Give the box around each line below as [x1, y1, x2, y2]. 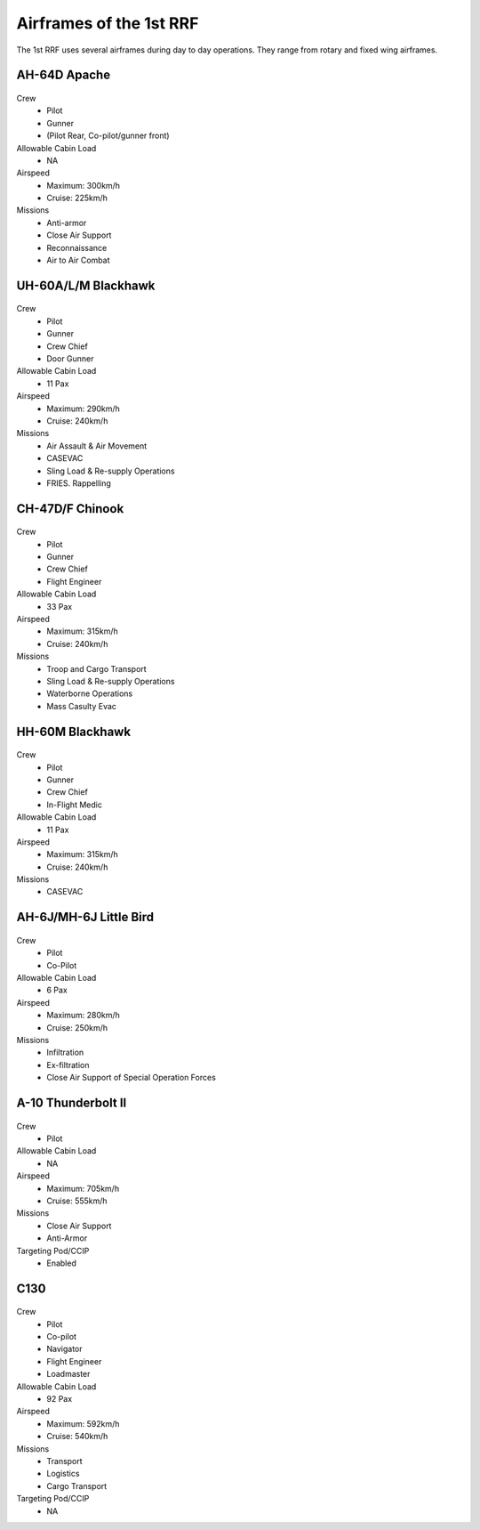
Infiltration [46, 1047, 84, 1058]
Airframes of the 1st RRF [16, 13, 199, 33]
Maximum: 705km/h [46, 1183, 120, 1194]
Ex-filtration [46, 1059, 90, 1070]
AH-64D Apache [16, 68, 111, 83]
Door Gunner [46, 353, 94, 364]
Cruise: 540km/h [46, 1431, 108, 1442]
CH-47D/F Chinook [16, 501, 124, 516]
